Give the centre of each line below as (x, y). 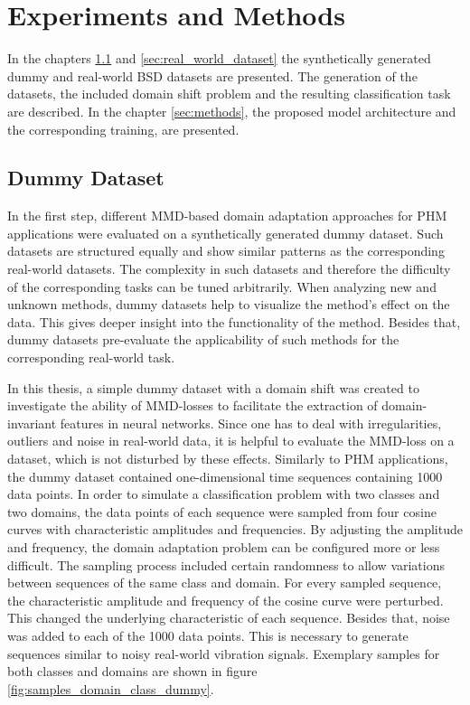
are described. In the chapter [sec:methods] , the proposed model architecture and (232, 111)
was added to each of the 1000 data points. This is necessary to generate (208, 635)
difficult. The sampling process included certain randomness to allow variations (226, 564)
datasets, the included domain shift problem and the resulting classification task (229, 94)
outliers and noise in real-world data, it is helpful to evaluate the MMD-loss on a (231, 441)
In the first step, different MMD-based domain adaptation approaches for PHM (227, 216)
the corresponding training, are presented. (123, 129)
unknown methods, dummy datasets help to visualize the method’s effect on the (229, 304)
